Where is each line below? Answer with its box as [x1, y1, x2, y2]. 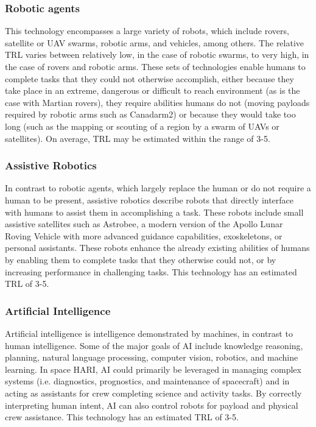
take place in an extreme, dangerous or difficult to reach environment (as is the [5, 84, 300, 97]
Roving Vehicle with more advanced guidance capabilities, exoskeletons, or [5, 229, 283, 242]
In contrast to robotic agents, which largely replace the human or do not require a [5, 182, 311, 194]
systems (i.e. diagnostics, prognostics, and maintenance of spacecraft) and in [5, 375, 290, 387]
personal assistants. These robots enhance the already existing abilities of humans [5, 241, 310, 254]
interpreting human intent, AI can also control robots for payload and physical [5, 398, 298, 411]
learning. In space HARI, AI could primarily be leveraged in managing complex [5, 362, 301, 375]
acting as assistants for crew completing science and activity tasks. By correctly [5, 386, 302, 399]
